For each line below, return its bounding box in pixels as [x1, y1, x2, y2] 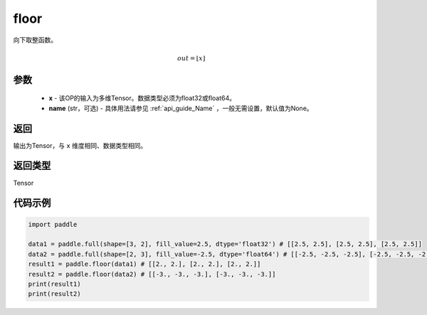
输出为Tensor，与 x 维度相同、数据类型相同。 [13, 141, 147, 149]
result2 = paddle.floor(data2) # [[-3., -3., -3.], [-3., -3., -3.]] [28, 270, 276, 278]
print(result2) [28, 290, 81, 298]
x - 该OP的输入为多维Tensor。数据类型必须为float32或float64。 [48, 94, 236, 102]
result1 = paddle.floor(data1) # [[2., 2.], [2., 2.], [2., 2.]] [28, 260, 261, 268]
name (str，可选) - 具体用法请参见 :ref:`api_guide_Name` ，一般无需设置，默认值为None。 [48, 104, 313, 112]
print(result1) [28, 279, 81, 288]
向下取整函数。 [13, 36, 57, 44]
